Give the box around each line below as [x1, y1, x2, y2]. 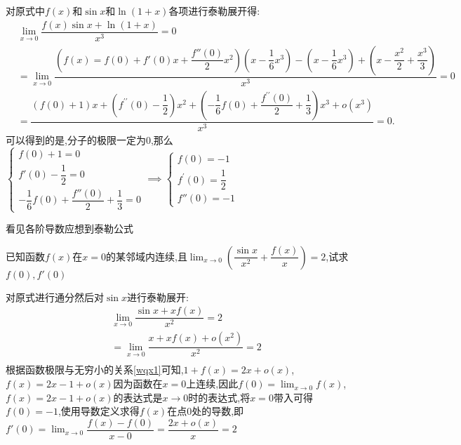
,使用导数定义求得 [58, 404, 140, 418]
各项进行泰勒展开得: [168, 4, 260, 18]
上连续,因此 [186, 376, 239, 391]
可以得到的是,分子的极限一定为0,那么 [6, 132, 173, 147]
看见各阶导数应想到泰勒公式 [6, 221, 133, 236]
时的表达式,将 [188, 390, 250, 404]
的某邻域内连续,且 [106, 248, 187, 263]
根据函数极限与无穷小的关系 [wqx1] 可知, [6, 362, 184, 377]
